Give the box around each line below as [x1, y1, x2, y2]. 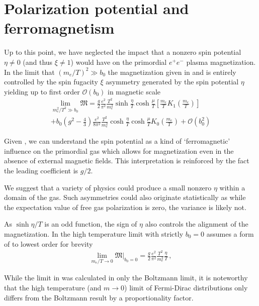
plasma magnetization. [186, 56, 256, 67]
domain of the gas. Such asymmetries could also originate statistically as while [4, 192, 246, 202]
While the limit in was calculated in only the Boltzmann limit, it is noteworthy [4, 272, 248, 283]
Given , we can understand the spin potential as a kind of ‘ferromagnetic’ [4, 136, 230, 146]
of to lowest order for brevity [4, 238, 93, 249]
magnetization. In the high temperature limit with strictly [4, 228, 184, 239]
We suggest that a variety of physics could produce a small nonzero [4, 182, 212, 192]
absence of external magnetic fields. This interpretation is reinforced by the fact [4, 155, 249, 166]
